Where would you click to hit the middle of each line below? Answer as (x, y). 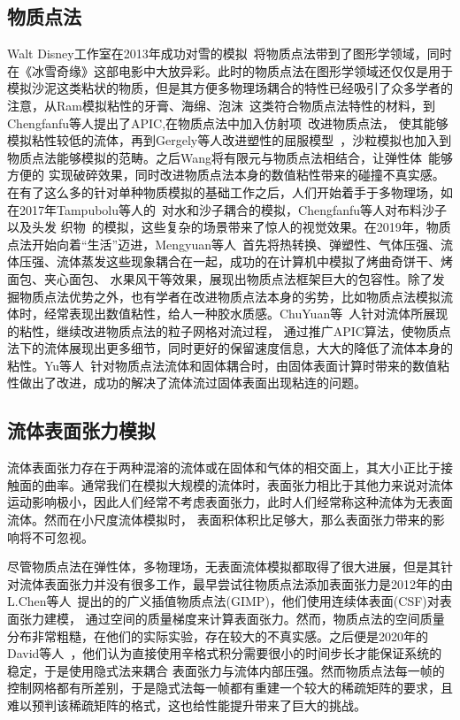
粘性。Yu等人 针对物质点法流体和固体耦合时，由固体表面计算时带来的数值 (222, 365)
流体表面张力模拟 (81, 430)
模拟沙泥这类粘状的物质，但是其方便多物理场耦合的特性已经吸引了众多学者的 (230, 88)
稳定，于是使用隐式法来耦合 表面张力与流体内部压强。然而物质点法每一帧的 (226, 670)
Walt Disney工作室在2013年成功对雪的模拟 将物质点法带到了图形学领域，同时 (230, 54)
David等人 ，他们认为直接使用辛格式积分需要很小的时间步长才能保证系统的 (225, 653)
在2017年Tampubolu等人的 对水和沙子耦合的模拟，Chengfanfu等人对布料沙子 (227, 209)
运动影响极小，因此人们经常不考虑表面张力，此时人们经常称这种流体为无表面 (230, 502)
